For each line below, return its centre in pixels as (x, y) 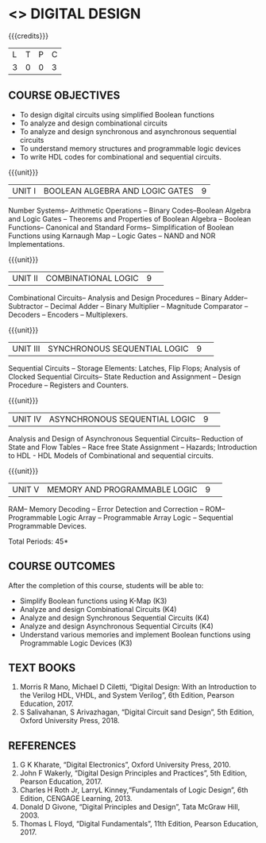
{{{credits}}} (29, 36)
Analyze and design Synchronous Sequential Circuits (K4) (114, 618)
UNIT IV (27, 419)
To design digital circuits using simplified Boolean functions (117, 114)
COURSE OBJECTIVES (64, 96)
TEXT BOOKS (42, 668)
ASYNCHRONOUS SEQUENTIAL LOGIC (122, 419)
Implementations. (37, 244)
